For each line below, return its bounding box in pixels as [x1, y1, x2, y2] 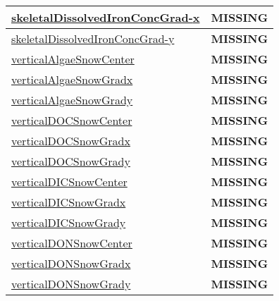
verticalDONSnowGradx [11, 255, 131, 271]
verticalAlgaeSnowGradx [11, 71, 133, 87]
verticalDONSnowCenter [11, 235, 132, 251]
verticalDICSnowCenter [11, 173, 128, 190]
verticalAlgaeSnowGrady [11, 92, 133, 108]
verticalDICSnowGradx [11, 194, 126, 210]
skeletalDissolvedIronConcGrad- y [11, 30, 175, 47]
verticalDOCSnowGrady [11, 153, 130, 169]
